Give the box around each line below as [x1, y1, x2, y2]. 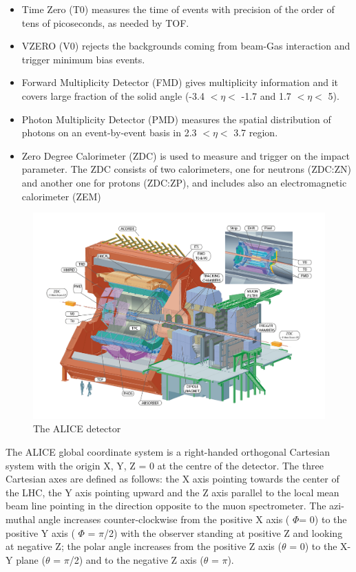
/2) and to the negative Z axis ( [69, 552, 204, 566]
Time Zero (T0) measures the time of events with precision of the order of [21, 2, 335, 16]
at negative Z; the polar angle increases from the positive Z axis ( [6, 539, 282, 553]
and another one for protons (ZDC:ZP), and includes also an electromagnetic [21, 175, 347, 189]
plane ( [16, 552, 45, 566]
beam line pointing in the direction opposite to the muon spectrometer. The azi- [6, 498, 344, 513]
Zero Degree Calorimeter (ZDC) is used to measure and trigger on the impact [21, 148, 350, 162]
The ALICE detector [33, 421, 121, 436]
